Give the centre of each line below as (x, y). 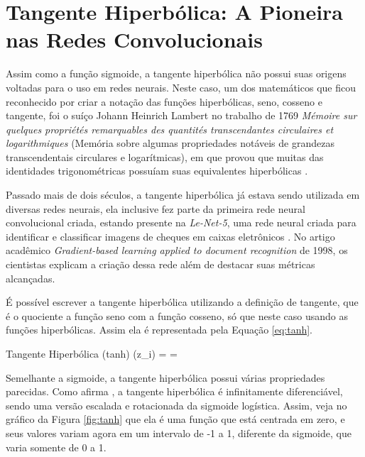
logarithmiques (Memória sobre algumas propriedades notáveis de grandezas (170, 143)
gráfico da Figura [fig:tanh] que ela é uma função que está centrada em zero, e (175, 419)
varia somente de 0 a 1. (56, 447)
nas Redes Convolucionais (134, 39)
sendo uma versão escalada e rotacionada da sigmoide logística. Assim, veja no (176, 405)
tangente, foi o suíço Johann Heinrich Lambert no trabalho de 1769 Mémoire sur (181, 115)
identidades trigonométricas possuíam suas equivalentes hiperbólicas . (157, 171)
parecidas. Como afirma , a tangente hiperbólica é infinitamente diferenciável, (174, 391)
